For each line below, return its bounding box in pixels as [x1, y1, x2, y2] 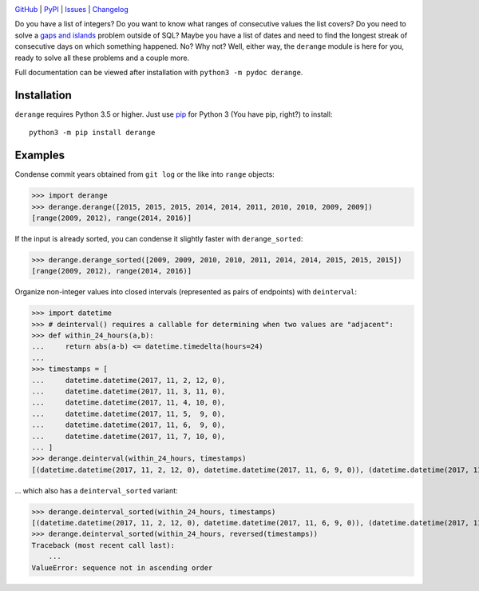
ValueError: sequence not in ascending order [31, 563, 213, 572]
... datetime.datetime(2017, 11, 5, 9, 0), [31, 409, 226, 418]
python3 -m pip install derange [29, 128, 156, 138]
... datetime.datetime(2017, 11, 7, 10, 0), [31, 432, 226, 441]
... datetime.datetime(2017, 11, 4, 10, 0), [31, 398, 226, 407]
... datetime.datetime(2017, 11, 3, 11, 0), [31, 386, 226, 396]
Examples [14, 149, 65, 162]
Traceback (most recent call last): [31, 541, 176, 549]
